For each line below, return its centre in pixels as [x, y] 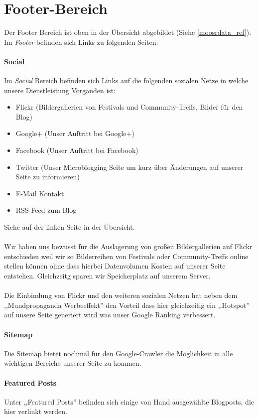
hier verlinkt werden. [36, 411]
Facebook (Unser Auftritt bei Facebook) [77, 150]
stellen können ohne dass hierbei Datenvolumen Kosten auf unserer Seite [115, 266]
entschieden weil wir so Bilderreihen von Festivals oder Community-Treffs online [126, 256]
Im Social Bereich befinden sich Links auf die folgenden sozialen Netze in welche [126, 80]
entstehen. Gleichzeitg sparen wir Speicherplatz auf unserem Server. [107, 276]
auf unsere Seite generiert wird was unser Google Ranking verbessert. [110, 315]
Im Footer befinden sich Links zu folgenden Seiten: [81, 42]
